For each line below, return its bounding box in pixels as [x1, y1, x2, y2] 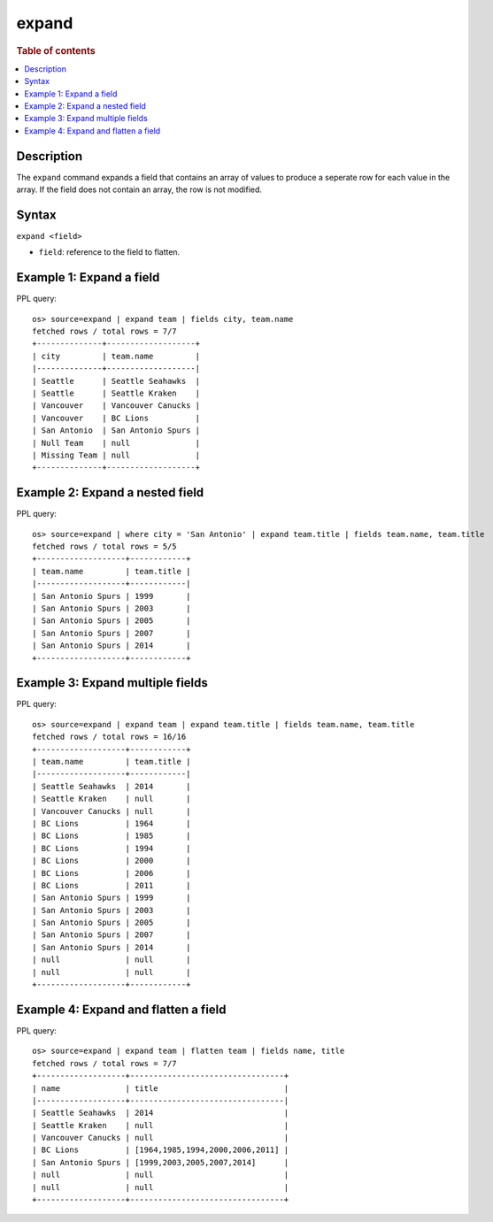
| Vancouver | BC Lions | [32, 412, 201, 423]
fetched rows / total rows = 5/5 [32, 542, 177, 552]
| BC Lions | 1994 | [32, 843, 191, 853]
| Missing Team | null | [32, 450, 201, 460]
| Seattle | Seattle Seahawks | [32, 376, 201, 386]
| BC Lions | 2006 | [32, 868, 191, 878]
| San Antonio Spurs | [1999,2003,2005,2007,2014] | [32, 1157, 289, 1167]
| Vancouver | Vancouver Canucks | [32, 401, 201, 411]
